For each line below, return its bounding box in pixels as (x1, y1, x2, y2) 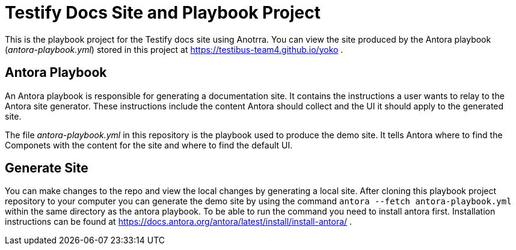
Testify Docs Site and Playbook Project (5, 2, 321, 23)
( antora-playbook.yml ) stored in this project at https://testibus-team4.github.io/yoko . (5, 44, 343, 55)
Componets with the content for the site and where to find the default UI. (5, 139, 293, 150)
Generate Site (5, 160, 88, 176)
